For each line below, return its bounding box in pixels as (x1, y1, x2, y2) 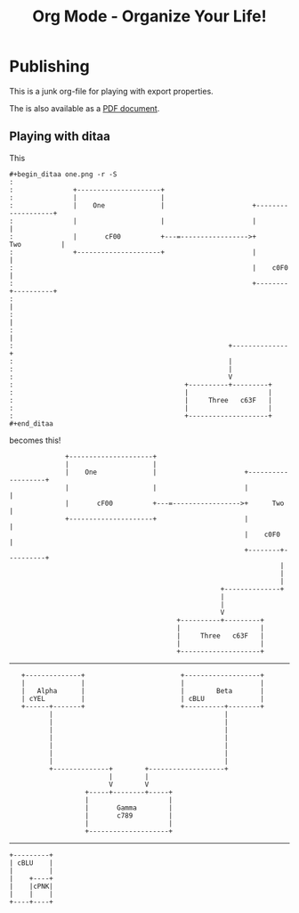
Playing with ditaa (9, 129, 111, 144)
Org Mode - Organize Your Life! (32, 6, 267, 27)
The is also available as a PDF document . (9, 102, 160, 113)
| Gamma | (85, 803, 174, 812)
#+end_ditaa (9, 419, 53, 428)
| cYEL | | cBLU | (20, 694, 265, 703)
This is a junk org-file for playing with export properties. (9, 86, 214, 96)
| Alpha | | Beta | (20, 686, 265, 696)
